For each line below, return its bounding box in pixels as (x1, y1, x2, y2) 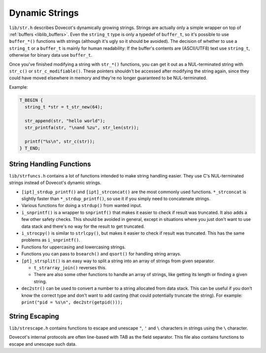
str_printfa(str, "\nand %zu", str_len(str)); (25, 125, 139, 131)
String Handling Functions (9, 160, 91, 168)
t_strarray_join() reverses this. (33, 264, 107, 271)
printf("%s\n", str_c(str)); (25, 139, 96, 144)
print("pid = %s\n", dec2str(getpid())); (21, 299, 123, 305)
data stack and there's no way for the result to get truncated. (21, 223, 145, 229)
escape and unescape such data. (9, 341, 77, 347)
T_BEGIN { (19, 97, 43, 103)
